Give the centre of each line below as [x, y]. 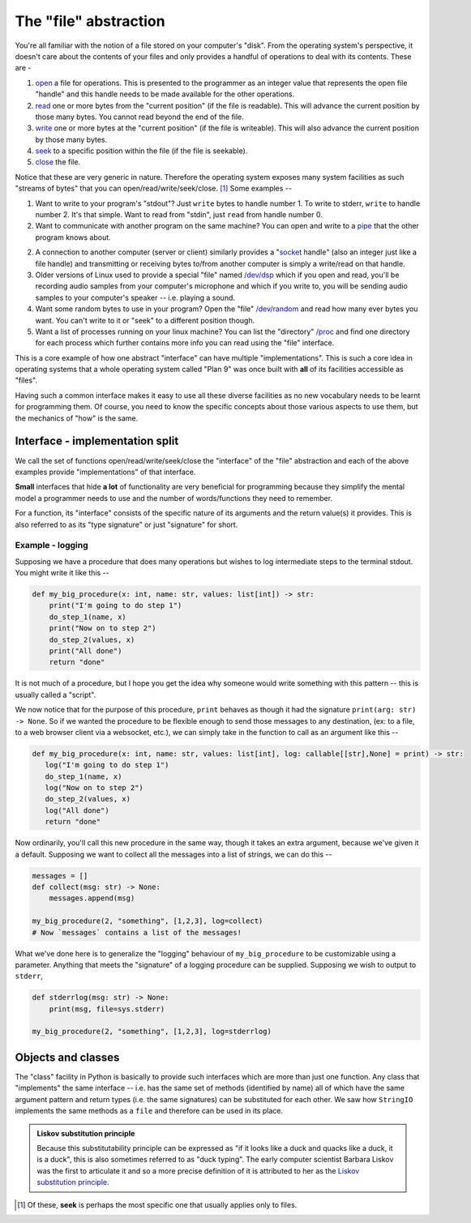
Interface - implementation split [97, 441]
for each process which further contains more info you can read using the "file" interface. [185, 343]
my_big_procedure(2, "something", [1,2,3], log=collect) [148, 921]
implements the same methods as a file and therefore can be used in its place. [149, 1111]
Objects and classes [67, 1057]
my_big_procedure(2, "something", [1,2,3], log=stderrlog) [152, 1032]
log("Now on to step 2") [94, 788]
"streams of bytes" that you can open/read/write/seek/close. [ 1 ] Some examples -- [153, 188]
